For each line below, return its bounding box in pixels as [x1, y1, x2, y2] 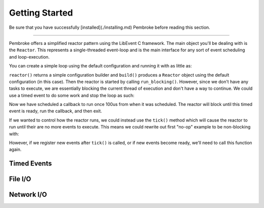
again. [9, 146, 22, 152]
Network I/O [9, 190, 47, 199]
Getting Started [9, 7, 73, 18]
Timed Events [9, 159, 52, 168]
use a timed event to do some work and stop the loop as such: [9, 92, 134, 98]
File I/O [9, 175, 31, 183]
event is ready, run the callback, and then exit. [9, 108, 102, 114]
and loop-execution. [9, 54, 50, 60]
